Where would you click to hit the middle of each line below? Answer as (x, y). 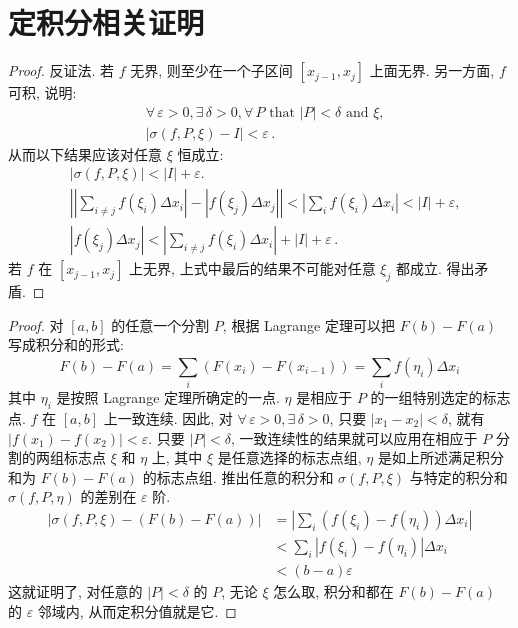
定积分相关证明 (106, 22)
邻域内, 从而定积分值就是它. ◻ (137, 610)
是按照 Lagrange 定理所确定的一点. (168, 397)
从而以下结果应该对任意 (85, 153)
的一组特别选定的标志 (440, 397)
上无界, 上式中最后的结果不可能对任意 (252, 268)
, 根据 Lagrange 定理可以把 (308, 324)
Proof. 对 (36, 324)
